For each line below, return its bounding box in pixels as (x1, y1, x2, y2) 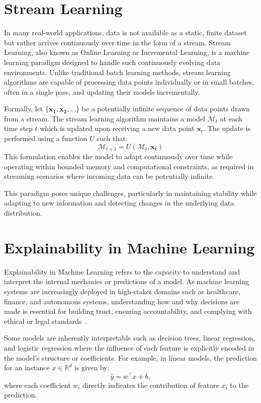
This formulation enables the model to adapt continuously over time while (4, 151, 233, 162)
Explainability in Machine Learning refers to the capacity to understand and (4, 266, 240, 277)
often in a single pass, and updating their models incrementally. (4, 86, 200, 97)
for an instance (4, 362, 50, 373)
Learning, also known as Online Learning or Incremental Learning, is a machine (4, 47, 250, 57)
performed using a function (4, 133, 88, 144)
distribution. (4, 208, 42, 218)
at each (220, 113, 242, 123)
